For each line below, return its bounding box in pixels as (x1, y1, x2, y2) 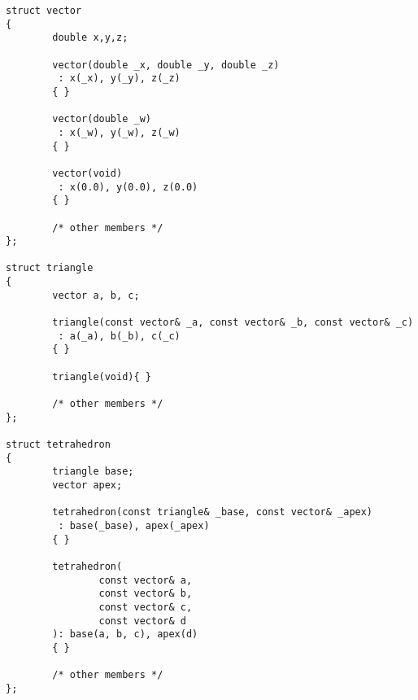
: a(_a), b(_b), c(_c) (58, 330, 181, 342)
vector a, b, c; (52, 289, 140, 301)
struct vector (6, 5, 82, 16)
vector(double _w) (52, 113, 151, 125)
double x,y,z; (52, 32, 128, 44)
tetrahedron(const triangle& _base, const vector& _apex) (52, 506, 373, 518)
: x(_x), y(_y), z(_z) (58, 72, 181, 85)
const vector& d (98, 615, 186, 627)
